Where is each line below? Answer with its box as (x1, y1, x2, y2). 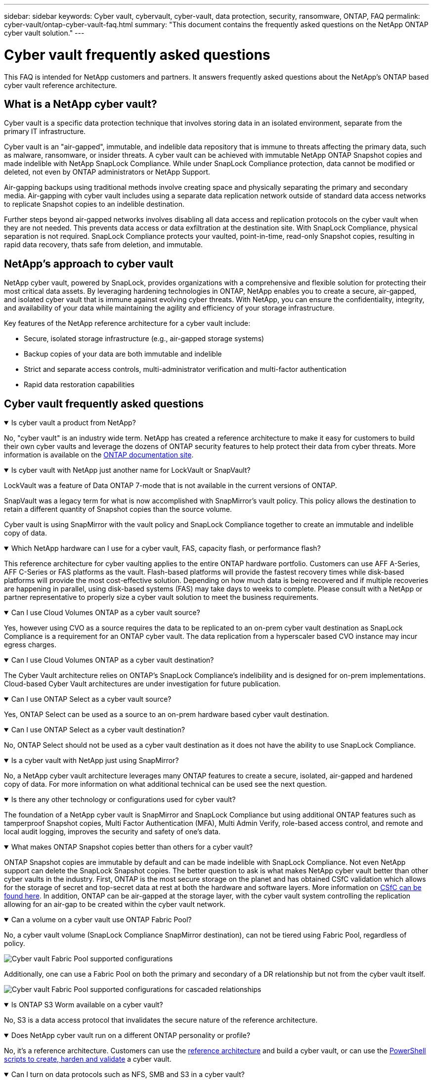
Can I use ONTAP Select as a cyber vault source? (11, 695, 172, 704)
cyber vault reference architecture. (4, 81, 117, 90)
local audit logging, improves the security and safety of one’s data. (4, 827, 220, 836)
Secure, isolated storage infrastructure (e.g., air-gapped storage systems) (24, 334, 264, 343)
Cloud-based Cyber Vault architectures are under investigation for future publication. (4, 679, 281, 688)
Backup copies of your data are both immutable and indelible (24, 350, 222, 359)
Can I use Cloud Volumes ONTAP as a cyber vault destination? (11, 656, 214, 665)
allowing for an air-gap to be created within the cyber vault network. (4, 900, 225, 909)
